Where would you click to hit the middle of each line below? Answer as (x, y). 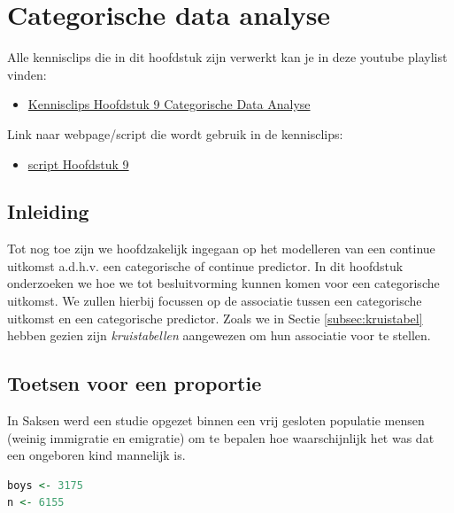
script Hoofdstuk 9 (78, 163)
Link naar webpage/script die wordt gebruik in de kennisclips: (175, 133)
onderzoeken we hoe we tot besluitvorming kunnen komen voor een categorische (223, 283)
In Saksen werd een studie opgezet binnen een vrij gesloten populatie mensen (216, 420)
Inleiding (48, 211)
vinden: (27, 74)
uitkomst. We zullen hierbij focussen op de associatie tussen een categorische (215, 301)
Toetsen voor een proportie (135, 383)
